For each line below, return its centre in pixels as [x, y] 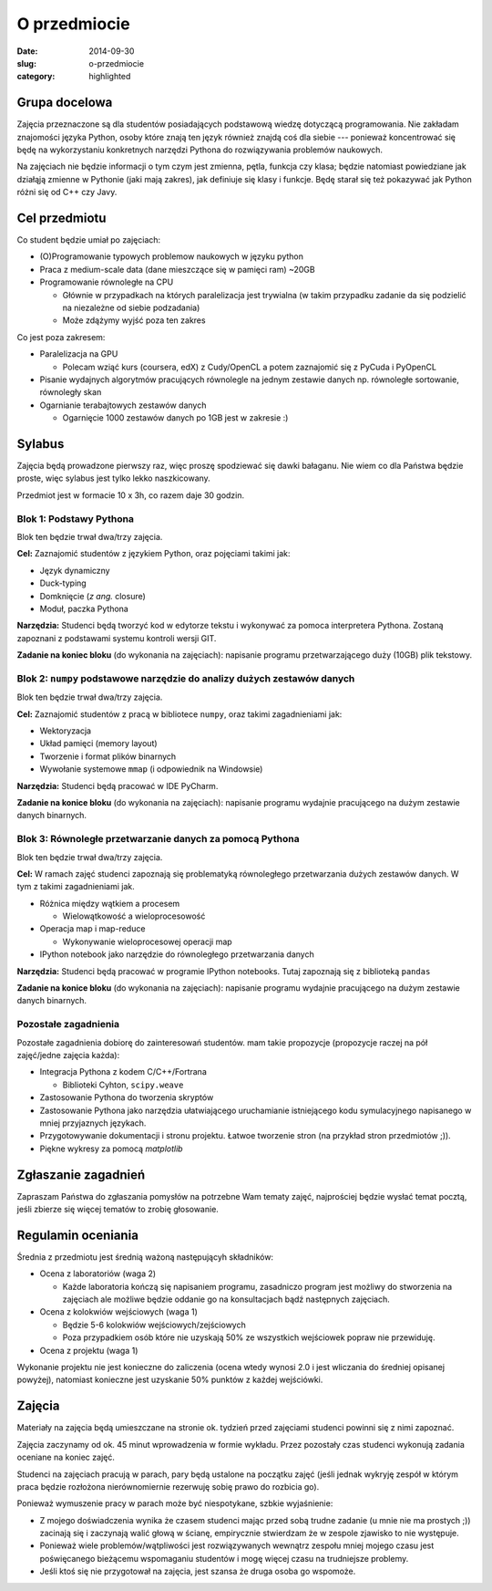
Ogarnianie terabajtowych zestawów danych [123, 405]
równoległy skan [71, 392]
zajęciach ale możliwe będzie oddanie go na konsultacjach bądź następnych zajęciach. [226, 1299]
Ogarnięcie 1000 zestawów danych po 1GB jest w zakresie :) [175, 418]
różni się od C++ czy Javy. [67, 192]
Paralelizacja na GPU [79, 354]
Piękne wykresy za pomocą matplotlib [111, 1149]
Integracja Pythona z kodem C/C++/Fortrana [123, 1072]
